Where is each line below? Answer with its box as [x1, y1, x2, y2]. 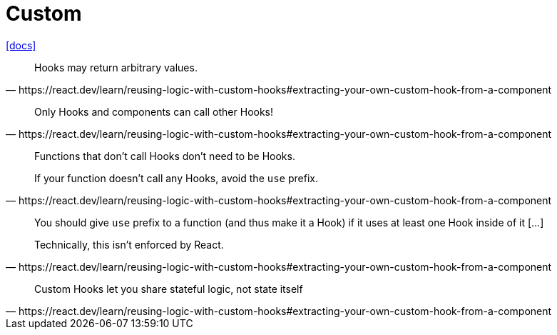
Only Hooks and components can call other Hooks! [34, 105, 274, 118]
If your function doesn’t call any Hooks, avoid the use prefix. [34, 171, 318, 184]
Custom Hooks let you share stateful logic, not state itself [34, 282, 303, 295]
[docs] [6, 39, 36, 51]
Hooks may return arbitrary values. [34, 61, 198, 74]
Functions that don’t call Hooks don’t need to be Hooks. [34, 149, 295, 162]
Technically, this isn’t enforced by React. [34, 238, 224, 251]
